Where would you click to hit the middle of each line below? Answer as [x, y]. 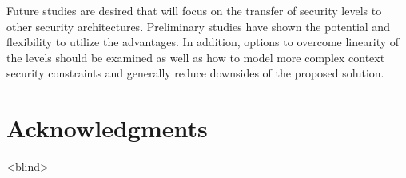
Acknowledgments [107, 128]
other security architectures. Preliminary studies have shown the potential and [198, 26]
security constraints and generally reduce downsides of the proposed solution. [195, 73]
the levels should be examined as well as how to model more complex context [196, 57]
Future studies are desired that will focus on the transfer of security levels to [194, 10]
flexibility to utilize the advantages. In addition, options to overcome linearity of [203, 42]
